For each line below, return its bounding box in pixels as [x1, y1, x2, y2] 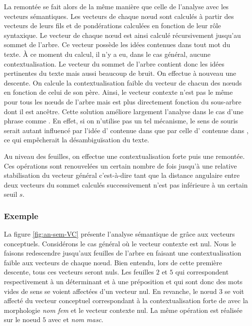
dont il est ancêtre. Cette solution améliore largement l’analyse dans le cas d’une [4, 106, 244, 116]
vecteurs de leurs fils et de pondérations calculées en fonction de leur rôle [4, 20, 221, 31]
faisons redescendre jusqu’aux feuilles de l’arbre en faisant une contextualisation [4, 248, 241, 258]
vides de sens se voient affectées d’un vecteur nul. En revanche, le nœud [4, 286, 217, 296]
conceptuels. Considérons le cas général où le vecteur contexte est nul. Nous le [4, 238, 236, 248]
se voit [224, 286, 244, 296]
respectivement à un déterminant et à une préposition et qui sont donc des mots [4, 276, 243, 287]
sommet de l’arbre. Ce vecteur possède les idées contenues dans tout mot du [4, 39, 231, 50]
